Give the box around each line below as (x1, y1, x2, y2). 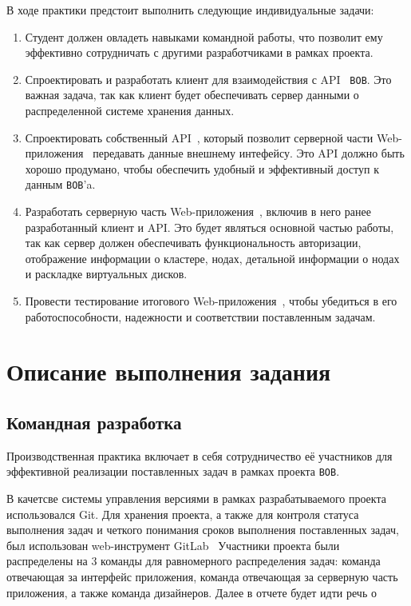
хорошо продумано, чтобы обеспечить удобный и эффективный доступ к (25, 160, 379, 177)
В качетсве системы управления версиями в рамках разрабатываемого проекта (6, 490, 386, 507)
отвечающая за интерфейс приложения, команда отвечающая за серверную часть (6, 568, 398, 585)
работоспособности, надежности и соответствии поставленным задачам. (25, 308, 376, 325)
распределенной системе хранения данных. (25, 102, 235, 119)
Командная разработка (6, 409, 182, 434)
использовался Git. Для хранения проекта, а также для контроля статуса (6, 505, 359, 522)
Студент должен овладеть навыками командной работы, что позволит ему (25, 28, 383, 45)
